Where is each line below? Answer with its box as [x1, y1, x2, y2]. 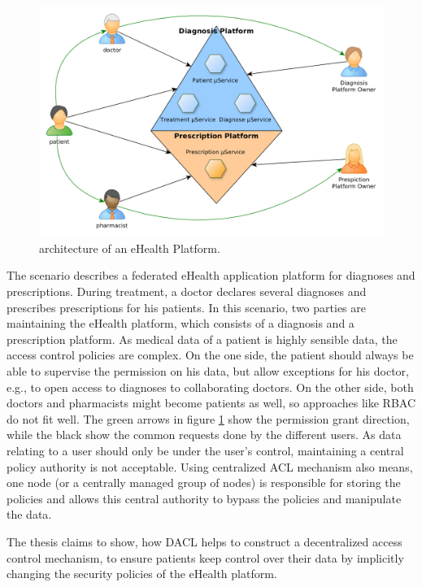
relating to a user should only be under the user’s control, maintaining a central [7, 441, 404, 459]
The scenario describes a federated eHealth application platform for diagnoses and [7, 267, 415, 284]
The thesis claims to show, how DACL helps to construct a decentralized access [7, 533, 402, 550]
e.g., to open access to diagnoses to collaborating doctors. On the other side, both [7, 378, 414, 395]
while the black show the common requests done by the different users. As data [7, 426, 402, 443]
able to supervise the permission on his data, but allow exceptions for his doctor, [7, 362, 409, 379]
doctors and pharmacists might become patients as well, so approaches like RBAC [7, 394, 416, 411]
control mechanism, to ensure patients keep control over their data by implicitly [7, 549, 404, 566]
